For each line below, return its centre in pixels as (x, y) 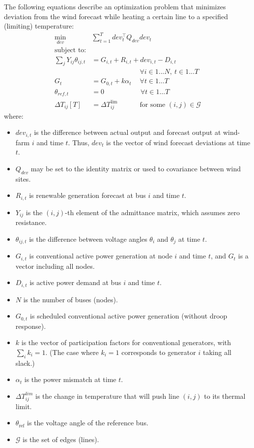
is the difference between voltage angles (88, 239)
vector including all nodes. (55, 266)
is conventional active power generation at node (101, 256)
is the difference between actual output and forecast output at (127, 132)
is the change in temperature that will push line (107, 396)
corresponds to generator (159, 352)
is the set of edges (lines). (61, 439)
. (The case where (72, 352)
